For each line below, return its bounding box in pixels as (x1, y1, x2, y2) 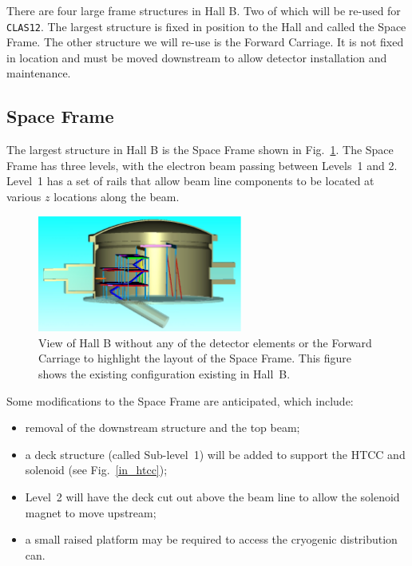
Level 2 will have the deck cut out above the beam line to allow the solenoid (25, 488, 400, 505)
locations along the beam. (53, 188, 180, 205)
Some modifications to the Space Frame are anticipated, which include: (6, 392, 354, 409)
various (6, 188, 42, 205)
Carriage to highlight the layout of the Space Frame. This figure (38, 350, 352, 366)
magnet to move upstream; (25, 504, 156, 520)
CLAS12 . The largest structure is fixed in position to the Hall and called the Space (6, 18, 406, 34)
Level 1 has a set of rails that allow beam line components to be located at (6, 172, 374, 189)
